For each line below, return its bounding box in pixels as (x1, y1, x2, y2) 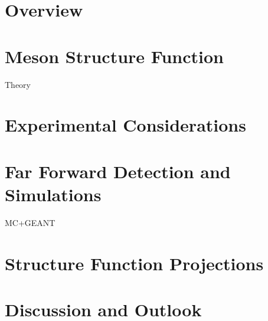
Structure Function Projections (5, 251, 264, 275)
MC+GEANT (5, 216, 55, 228)
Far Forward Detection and (5, 159, 231, 183)
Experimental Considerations (5, 113, 246, 137)
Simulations (5, 182, 102, 206)
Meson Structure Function (5, 44, 224, 68)
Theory (5, 78, 31, 90)
